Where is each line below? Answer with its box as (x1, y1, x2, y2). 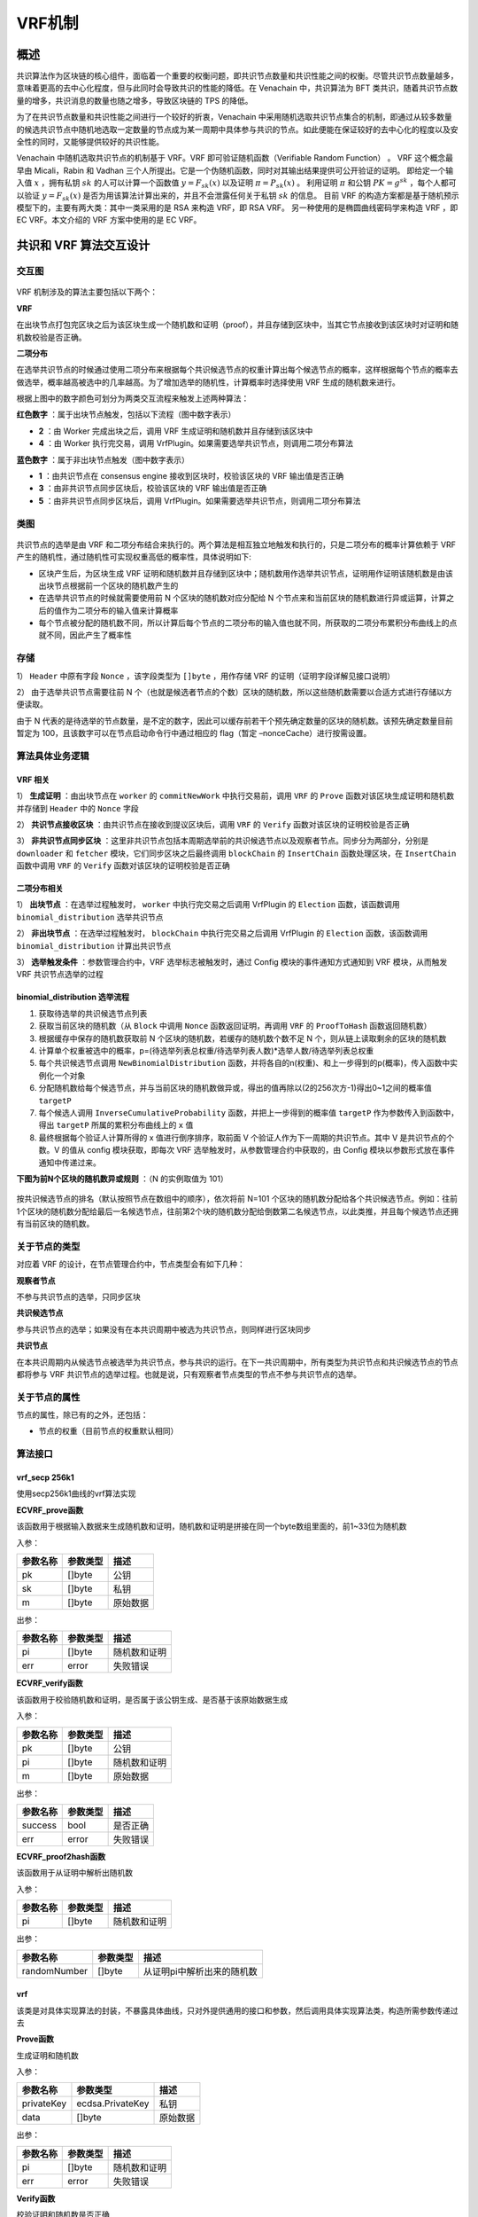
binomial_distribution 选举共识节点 (16, 912, 164, 922)
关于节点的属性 (16, 1391, 81, 1403)
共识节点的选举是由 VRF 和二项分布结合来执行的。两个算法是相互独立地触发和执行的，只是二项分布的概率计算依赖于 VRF (16, 539, 456, 550)
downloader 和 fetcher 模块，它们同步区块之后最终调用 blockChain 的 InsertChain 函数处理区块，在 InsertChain (16, 848, 457, 858)
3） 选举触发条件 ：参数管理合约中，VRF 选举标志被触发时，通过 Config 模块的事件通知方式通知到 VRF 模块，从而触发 (16, 957, 448, 967)
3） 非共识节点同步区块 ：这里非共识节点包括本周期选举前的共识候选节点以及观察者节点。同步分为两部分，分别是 (16, 835, 429, 846)
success (21, 1819, 58, 1831)
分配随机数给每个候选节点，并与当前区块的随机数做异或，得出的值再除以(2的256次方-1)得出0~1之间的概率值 (38, 1083, 433, 1093)
